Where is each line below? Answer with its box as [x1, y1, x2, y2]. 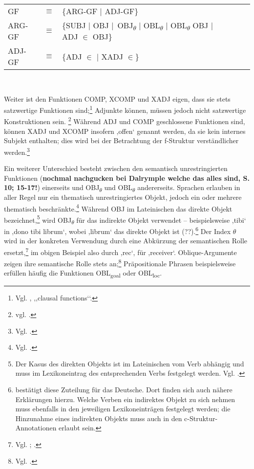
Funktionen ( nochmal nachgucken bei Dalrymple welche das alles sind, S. [4, 172, 250, 183]
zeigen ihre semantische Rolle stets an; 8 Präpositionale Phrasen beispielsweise [4, 257, 236, 268]
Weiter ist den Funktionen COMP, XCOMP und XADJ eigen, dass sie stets [4, 93, 231, 104]
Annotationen [15, 423, 57, 433]
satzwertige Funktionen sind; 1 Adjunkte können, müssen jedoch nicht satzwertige [4, 104, 246, 115]
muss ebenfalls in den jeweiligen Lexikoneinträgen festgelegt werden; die [15, 404, 231, 414]
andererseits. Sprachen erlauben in [137, 182, 240, 192]
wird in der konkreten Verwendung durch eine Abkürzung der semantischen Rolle [4, 235, 248, 246]
